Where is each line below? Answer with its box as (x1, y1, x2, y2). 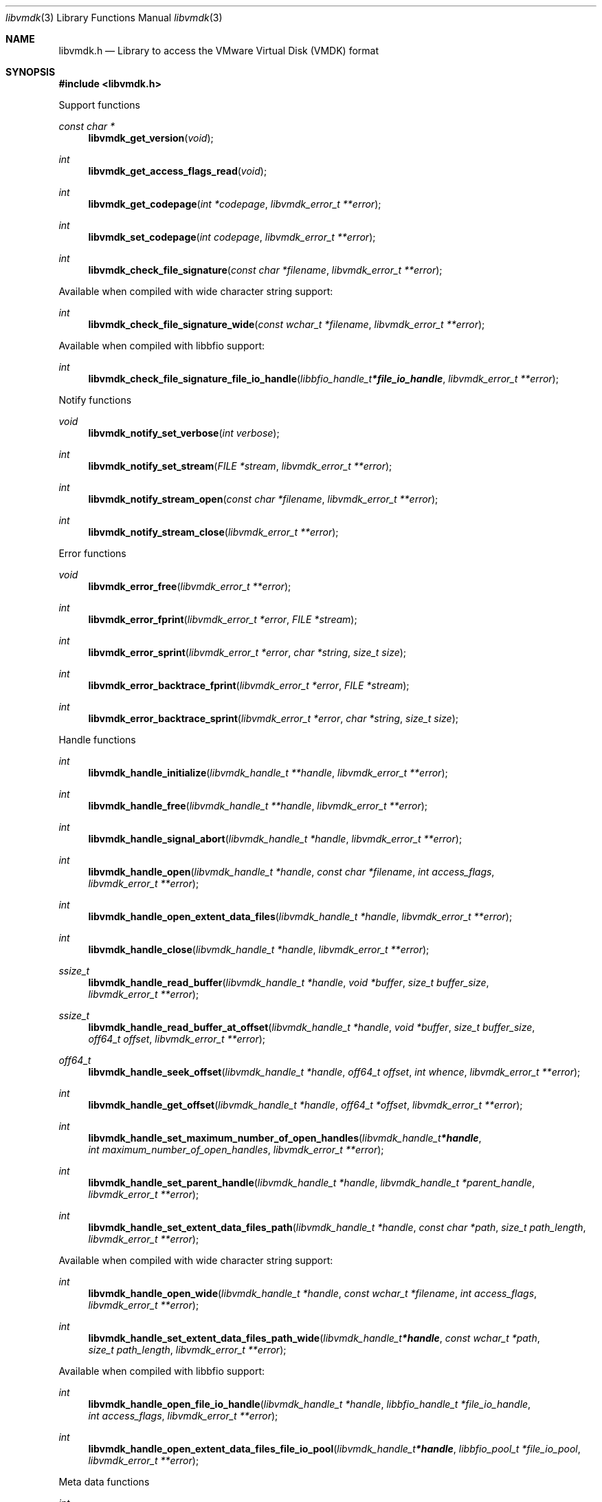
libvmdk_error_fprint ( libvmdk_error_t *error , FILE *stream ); (88, 613, 357, 625)
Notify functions (58, 394, 132, 406)
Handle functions (58, 734, 136, 745)
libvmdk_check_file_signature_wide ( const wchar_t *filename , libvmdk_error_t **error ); (88, 318, 485, 330)
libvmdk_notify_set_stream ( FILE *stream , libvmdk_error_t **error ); (88, 460, 392, 472)
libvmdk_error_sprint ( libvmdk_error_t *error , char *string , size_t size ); (88, 646, 407, 658)
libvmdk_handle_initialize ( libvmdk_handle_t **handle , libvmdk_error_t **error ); (88, 767, 448, 779)
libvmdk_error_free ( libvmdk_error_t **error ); (88, 580, 291, 592)
